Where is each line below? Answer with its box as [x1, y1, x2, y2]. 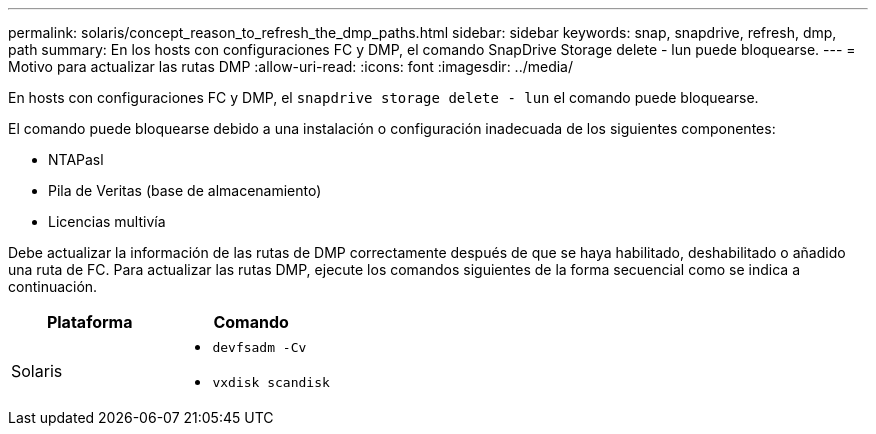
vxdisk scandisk [212, 375, 330, 390]
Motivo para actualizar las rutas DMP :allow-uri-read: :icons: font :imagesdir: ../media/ [8, 58, 574, 75]
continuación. [8, 278, 98, 295]
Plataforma [46, 312, 133, 332]
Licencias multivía [48, 213, 166, 230]
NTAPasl [48, 151, 104, 168]
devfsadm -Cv [212, 340, 307, 355]
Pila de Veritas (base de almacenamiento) [48, 182, 322, 199]
